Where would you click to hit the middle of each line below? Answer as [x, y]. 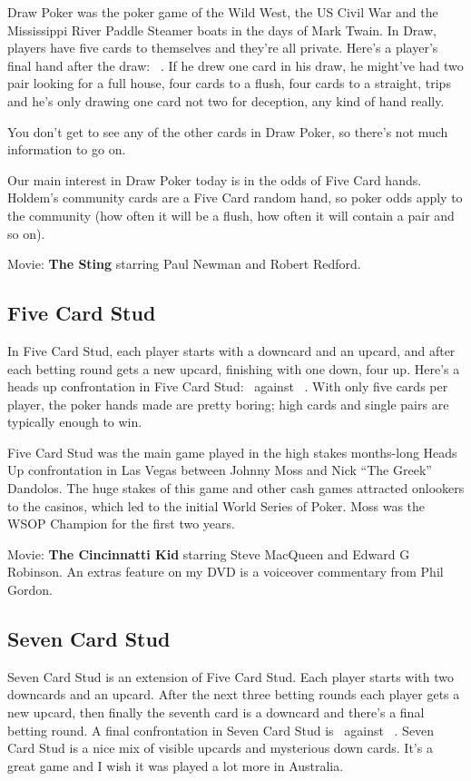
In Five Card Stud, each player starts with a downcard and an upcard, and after [231, 350]
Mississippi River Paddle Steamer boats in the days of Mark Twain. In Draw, [222, 30]
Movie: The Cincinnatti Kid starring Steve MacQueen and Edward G [209, 554]
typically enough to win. [75, 422]
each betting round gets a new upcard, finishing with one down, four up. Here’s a [234, 368]
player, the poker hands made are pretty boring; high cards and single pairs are [228, 404]
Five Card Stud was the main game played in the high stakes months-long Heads [232, 452]
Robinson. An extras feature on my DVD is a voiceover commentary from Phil [226, 572]
